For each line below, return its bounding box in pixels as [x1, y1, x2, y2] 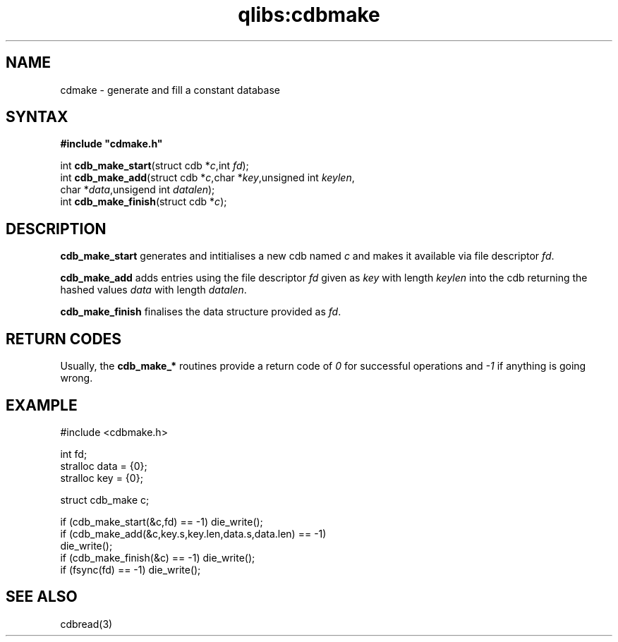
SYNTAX [6, 108, 68, 126]
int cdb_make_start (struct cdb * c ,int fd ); [60, 159, 249, 172]
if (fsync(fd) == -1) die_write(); [60, 563, 201, 576]
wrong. [60, 372, 93, 384]
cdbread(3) [60, 617, 113, 630]
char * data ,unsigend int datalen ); [60, 183, 215, 196]
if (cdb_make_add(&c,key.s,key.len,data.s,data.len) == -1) [60, 527, 327, 540]
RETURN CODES [6, 329, 122, 348]
